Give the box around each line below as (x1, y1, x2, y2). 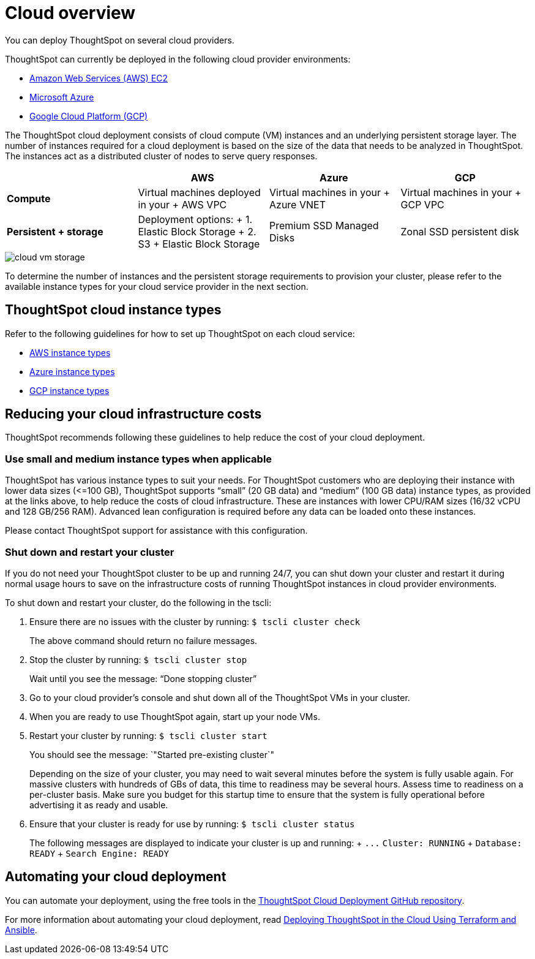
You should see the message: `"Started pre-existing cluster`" (29, 749, 275, 760)
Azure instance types (29, 366, 115, 377)
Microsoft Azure (29, 91, 94, 102)
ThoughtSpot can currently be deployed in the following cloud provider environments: (5, 53, 351, 64)
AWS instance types (29, 347, 111, 358)
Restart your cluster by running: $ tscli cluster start (29, 730, 267, 741)
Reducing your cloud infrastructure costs (5, 406, 262, 422)
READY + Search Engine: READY (29, 847, 169, 859)
